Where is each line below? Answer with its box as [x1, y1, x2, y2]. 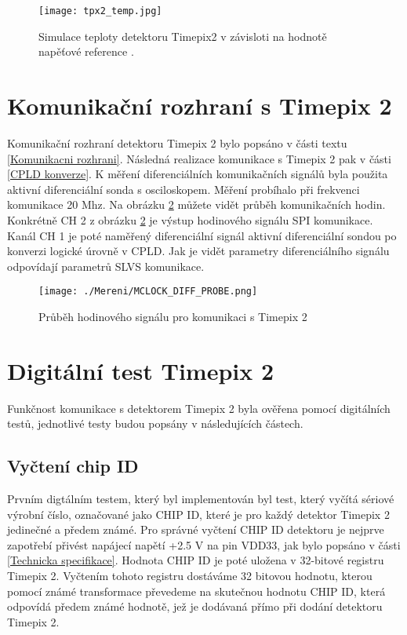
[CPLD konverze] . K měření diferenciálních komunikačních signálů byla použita [7, 166, 388, 182]
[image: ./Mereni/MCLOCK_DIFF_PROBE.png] [38, 286, 258, 297]
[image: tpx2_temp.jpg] [38, 5, 162, 16]
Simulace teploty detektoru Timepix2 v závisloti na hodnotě [38, 27, 327, 44]
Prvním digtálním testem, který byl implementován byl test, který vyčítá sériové [7, 491, 394, 507]
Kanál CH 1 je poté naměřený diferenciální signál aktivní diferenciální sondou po [7, 227, 397, 243]
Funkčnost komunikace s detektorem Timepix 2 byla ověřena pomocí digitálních [7, 400, 391, 416]
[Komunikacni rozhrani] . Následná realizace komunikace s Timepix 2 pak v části [7, 150, 391, 166]
